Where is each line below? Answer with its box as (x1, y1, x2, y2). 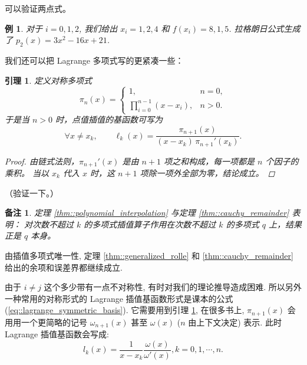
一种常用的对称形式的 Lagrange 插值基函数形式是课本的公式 (5, 292, 233, 304)
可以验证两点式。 (5, 2, 71, 14)
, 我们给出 (78, 22, 118, 34)
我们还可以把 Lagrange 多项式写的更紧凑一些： (5, 54, 184, 66)
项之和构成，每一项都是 (163, 154, 255, 167)
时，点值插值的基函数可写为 (55, 113, 163, 126)
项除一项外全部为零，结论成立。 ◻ (140, 167, 275, 179)
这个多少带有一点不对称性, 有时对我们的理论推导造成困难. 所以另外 (44, 281, 302, 293)
